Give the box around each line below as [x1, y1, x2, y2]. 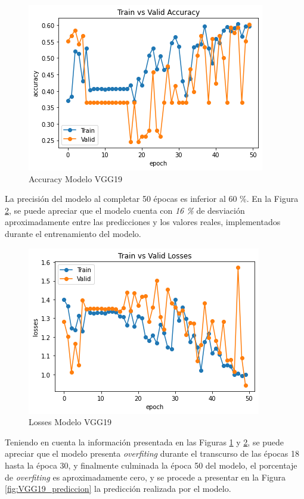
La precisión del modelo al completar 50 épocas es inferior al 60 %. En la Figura [5, 192, 299, 205]
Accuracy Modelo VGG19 [29, 172, 122, 185]
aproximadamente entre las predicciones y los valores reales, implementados [5, 216, 281, 228]
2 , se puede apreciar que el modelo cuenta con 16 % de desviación [5, 204, 245, 216]
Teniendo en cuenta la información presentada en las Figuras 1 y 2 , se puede [5, 435, 284, 448]
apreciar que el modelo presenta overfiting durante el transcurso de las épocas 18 [5, 447, 299, 460]
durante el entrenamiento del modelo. [5, 227, 141, 239]
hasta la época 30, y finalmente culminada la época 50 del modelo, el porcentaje [5, 459, 297, 471]
